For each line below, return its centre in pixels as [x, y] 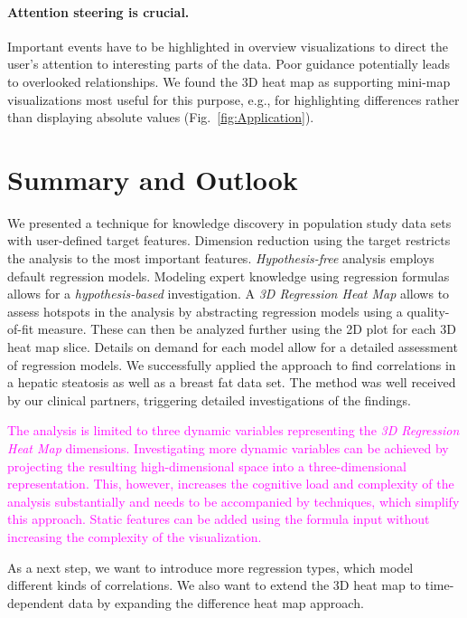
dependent [36, 602]
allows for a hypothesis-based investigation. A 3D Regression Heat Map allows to [229, 294]
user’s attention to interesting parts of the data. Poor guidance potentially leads [229, 64]
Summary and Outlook [153, 179]
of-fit [21, 329]
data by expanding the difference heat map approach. [216, 602]
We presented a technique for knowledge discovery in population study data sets [229, 222]
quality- [428, 311]
